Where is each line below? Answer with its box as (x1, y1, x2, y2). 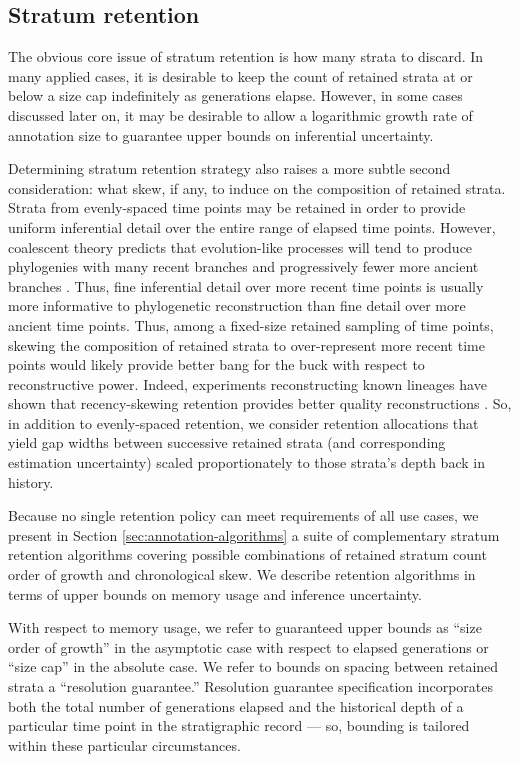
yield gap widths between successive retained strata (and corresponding (8, 432, 446, 453)
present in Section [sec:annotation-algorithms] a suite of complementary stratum (8, 524, 500, 545)
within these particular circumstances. (8, 734, 241, 755)
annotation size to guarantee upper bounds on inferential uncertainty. (8, 124, 434, 145)
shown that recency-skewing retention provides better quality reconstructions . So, (8, 393, 512, 414)
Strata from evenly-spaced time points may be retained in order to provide (8, 197, 466, 218)
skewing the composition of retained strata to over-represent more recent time (8, 334, 485, 355)
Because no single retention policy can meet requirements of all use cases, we (8, 505, 479, 526)
